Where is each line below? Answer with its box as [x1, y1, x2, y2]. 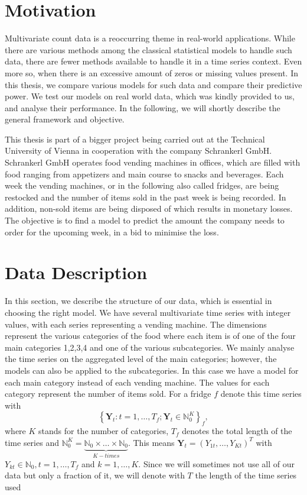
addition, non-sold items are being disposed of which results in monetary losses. [5, 202, 293, 215]
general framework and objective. [5, 113, 125, 125]
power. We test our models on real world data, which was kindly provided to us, [5, 90, 295, 102]
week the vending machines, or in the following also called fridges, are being [5, 179, 279, 192]
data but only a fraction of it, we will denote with [5, 469, 185, 481]
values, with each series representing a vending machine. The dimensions [5, 318, 267, 330]
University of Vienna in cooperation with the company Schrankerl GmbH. [5, 144, 272, 157]
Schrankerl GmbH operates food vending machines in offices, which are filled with [5, 156, 301, 169]
